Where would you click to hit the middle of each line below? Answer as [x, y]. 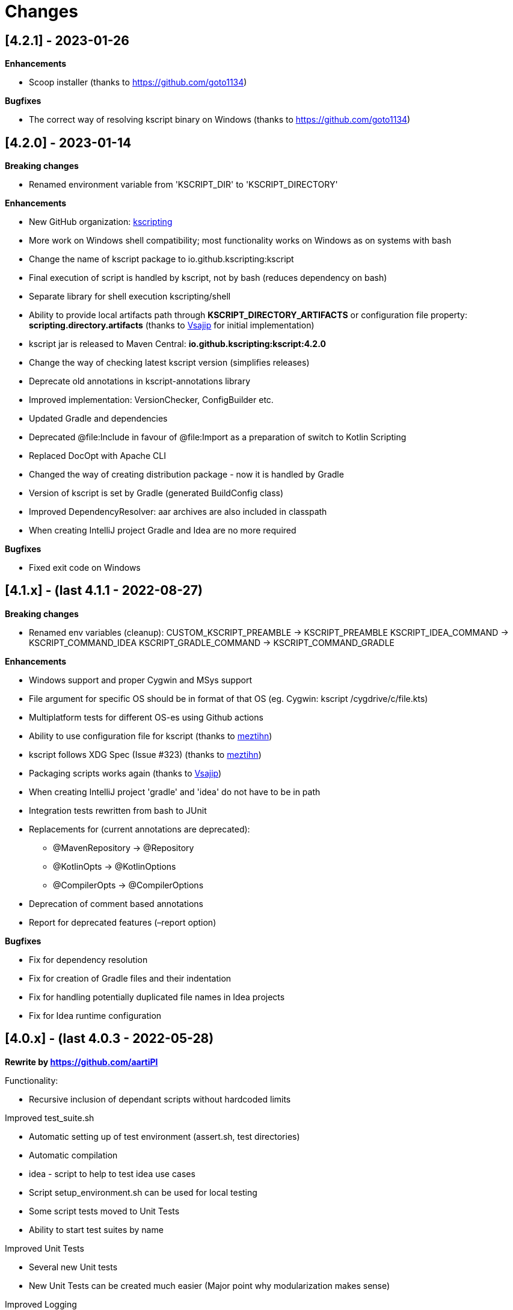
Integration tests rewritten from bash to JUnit [118, 810]
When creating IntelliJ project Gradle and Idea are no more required [163, 530]
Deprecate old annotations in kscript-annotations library [140, 381]
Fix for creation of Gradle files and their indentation [130, 978]
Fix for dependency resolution [88, 959]
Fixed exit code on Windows [85, 568]
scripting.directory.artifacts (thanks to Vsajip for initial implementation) [172, 325]
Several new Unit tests [73, 1267]
